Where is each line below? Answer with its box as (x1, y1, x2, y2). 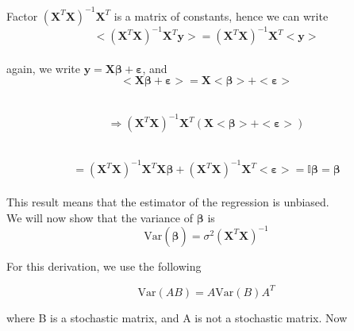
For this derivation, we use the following (6, 257, 202, 274)
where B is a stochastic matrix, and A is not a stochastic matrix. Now (6, 309, 348, 325)
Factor (6, 7, 38, 24)
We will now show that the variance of (6, 209, 193, 225)
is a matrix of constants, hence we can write (114, 7, 329, 24)
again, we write (6, 60, 80, 76)
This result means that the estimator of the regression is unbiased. (6, 193, 329, 210)
